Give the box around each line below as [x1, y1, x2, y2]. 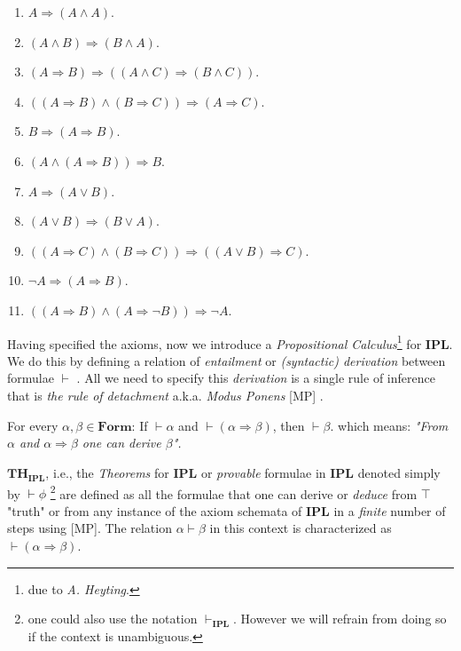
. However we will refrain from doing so [233, 609, 447, 628]
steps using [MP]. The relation [7, 519, 172, 537]
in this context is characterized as [209, 519, 392, 537]
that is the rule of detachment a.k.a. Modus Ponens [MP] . [7, 385, 324, 404]
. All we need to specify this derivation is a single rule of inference [76, 369, 435, 387]
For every [7, 416, 59, 434]
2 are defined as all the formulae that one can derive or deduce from [50, 481, 418, 503]
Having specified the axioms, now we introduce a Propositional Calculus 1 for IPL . [7, 331, 453, 353]
